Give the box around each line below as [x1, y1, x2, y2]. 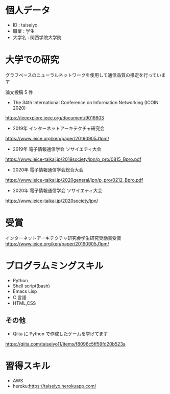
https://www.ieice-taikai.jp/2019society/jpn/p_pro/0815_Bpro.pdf [5, 156, 142, 162]
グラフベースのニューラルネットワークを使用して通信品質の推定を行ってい [5, 72, 162, 78]
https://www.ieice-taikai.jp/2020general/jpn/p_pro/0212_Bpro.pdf [5, 177, 143, 183]
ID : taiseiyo [12, 21, 38, 28]
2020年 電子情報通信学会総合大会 [12, 166, 84, 173]
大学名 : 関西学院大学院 [12, 34, 62, 40]
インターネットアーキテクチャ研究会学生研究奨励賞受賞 [5, 235, 122, 241]
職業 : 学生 [12, 28, 35, 34]
